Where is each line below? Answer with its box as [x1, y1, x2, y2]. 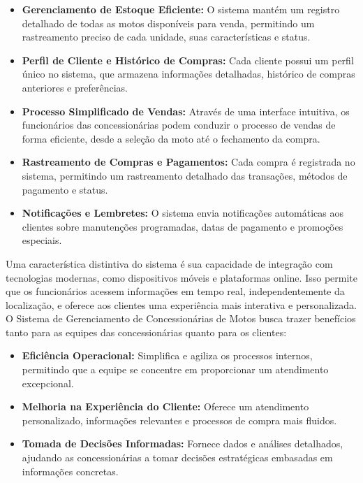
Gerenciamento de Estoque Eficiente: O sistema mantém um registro [22, 2, 340, 16]
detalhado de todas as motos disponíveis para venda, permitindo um [22, 15, 315, 30]
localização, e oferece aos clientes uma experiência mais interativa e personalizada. [6, 297, 357, 312]
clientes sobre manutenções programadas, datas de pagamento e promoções [22, 219, 343, 233]
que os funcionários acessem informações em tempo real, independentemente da [6, 284, 345, 298]
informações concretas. [22, 463, 119, 478]
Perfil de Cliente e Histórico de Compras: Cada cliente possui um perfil [22, 52, 354, 67]
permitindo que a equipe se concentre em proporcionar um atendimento [22, 362, 329, 377]
